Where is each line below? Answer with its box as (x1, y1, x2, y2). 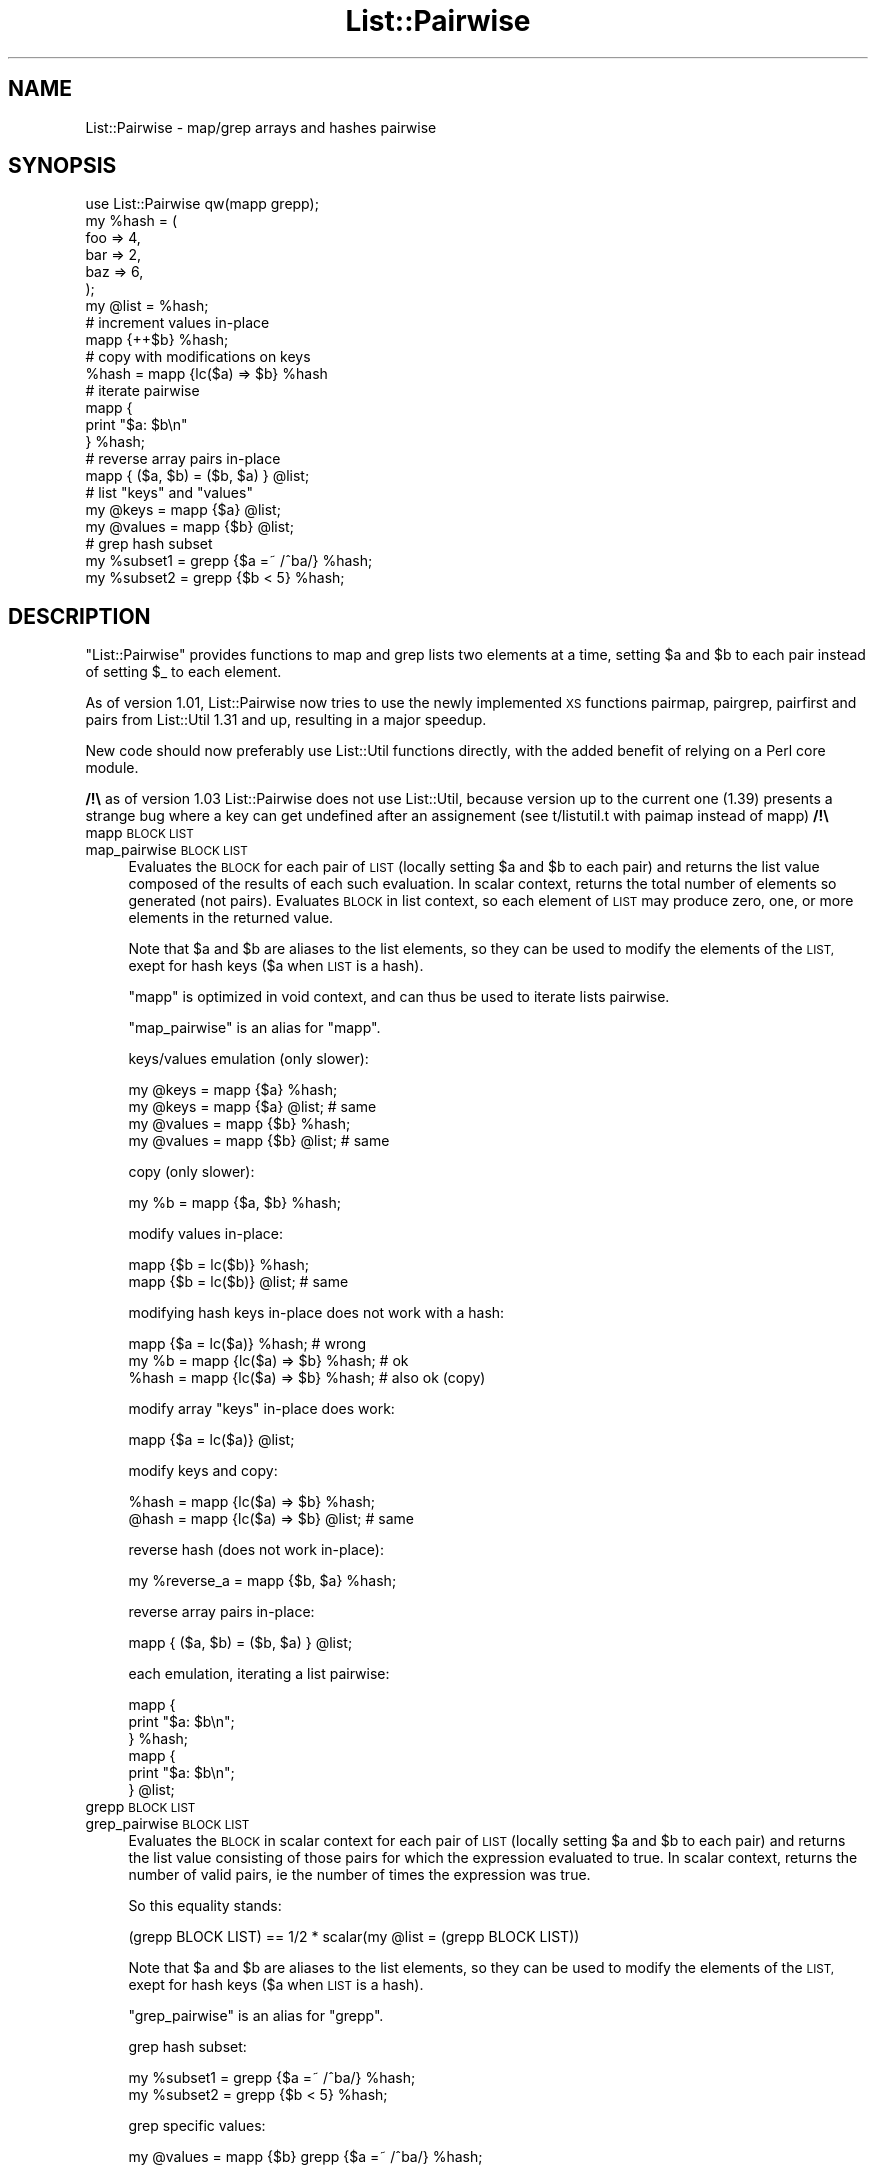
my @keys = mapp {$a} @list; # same (128, 1098, 377, 1116)
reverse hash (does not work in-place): (128, 1541, 384, 1559)
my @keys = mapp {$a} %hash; (128, 1081, 338, 1099)
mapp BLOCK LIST (85, 824, 194, 842)
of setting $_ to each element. (85, 663, 282, 681)
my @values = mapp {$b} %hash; (128, 1115, 351, 1133)
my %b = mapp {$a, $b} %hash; (128, 1194, 341, 1212)
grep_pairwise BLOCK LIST (85, 1815, 250, 1833)
